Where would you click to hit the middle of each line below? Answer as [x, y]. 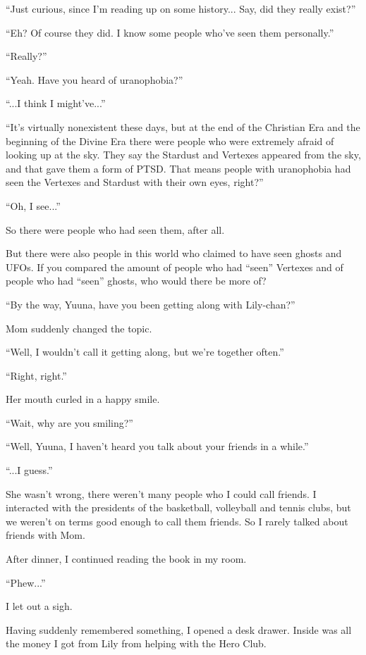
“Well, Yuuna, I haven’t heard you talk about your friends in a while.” [157, 446]
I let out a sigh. [39, 606]
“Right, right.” [36, 375]
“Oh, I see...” [33, 205]
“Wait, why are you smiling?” [69, 422]
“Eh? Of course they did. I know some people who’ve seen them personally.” [170, 32]
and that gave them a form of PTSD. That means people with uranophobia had [178, 168]
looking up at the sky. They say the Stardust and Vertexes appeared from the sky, [183, 155]
